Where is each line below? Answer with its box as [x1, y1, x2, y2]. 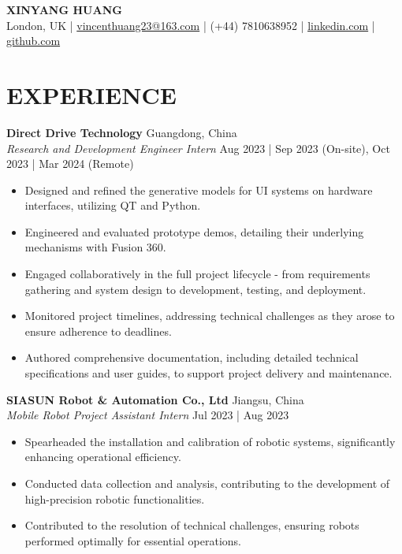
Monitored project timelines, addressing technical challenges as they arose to [24, 307, 395, 324]
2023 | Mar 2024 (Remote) [6, 155, 134, 172]
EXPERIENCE [6, 78, 177, 110]
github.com [6, 32, 61, 49]
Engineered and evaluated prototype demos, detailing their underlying [24, 223, 364, 240]
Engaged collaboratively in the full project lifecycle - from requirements [24, 266, 370, 282]
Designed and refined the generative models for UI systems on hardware [24, 181, 373, 198]
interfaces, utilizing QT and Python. [24, 197, 201, 214]
